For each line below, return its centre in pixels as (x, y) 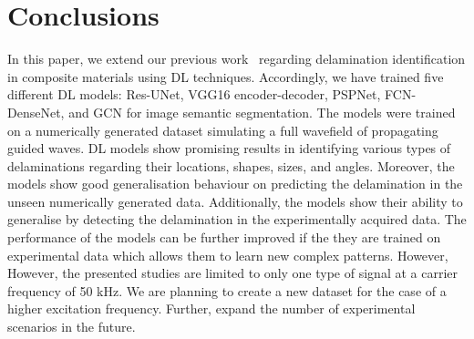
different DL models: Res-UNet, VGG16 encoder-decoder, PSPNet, (194, 94)
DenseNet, (36, 112)
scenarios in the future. (72, 327)
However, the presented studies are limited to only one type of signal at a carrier (233, 273)
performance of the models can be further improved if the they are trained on (224, 237)
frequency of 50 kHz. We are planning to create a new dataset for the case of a (227, 290)
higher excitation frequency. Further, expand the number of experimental (211, 308)
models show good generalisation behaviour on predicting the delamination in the (235, 184)
